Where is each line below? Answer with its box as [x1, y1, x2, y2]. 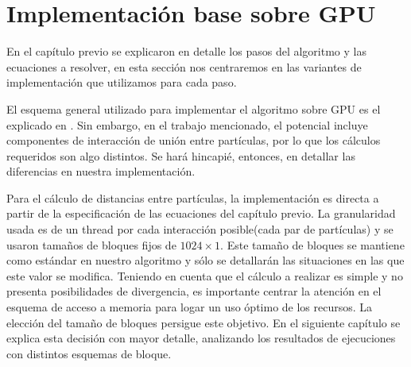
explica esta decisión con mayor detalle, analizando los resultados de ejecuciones [6, 330, 396, 346]
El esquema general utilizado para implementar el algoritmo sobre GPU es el [6, 100, 381, 117]
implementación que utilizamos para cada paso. [6, 74, 237, 91]
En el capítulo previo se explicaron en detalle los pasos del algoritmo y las [6, 43, 366, 60]
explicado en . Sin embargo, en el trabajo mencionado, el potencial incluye [6, 116, 368, 133]
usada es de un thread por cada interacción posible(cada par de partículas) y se [6, 221, 394, 238]
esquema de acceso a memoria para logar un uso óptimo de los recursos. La [6, 299, 373, 315]
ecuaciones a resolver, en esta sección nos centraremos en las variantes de [6, 58, 362, 75]
